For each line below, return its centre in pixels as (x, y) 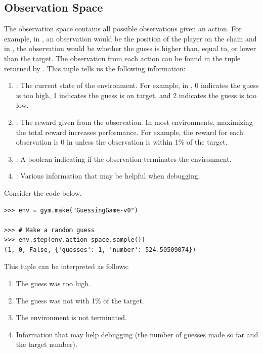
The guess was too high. (53, 283)
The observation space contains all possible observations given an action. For (123, 29)
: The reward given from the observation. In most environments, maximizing (134, 122)
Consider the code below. (43, 192)
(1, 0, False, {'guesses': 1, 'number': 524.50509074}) (100, 250)
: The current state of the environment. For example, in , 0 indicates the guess (137, 85)
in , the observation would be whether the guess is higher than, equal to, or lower (130, 48)
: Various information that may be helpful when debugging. (108, 176)
